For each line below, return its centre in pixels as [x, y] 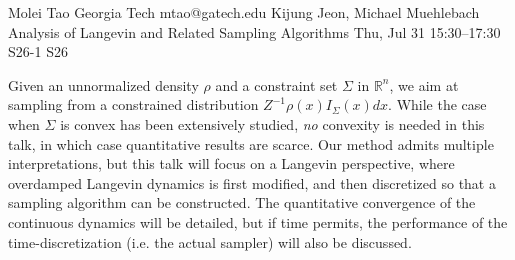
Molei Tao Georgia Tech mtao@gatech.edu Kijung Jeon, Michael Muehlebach [244, 12]
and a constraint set [276, 84]
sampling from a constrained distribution [133, 104]
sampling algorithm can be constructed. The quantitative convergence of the [242, 202]
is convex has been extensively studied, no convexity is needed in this [272, 123]
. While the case [437, 104]
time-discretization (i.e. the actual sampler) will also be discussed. [210, 241]
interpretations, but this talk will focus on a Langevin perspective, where [231, 163]
